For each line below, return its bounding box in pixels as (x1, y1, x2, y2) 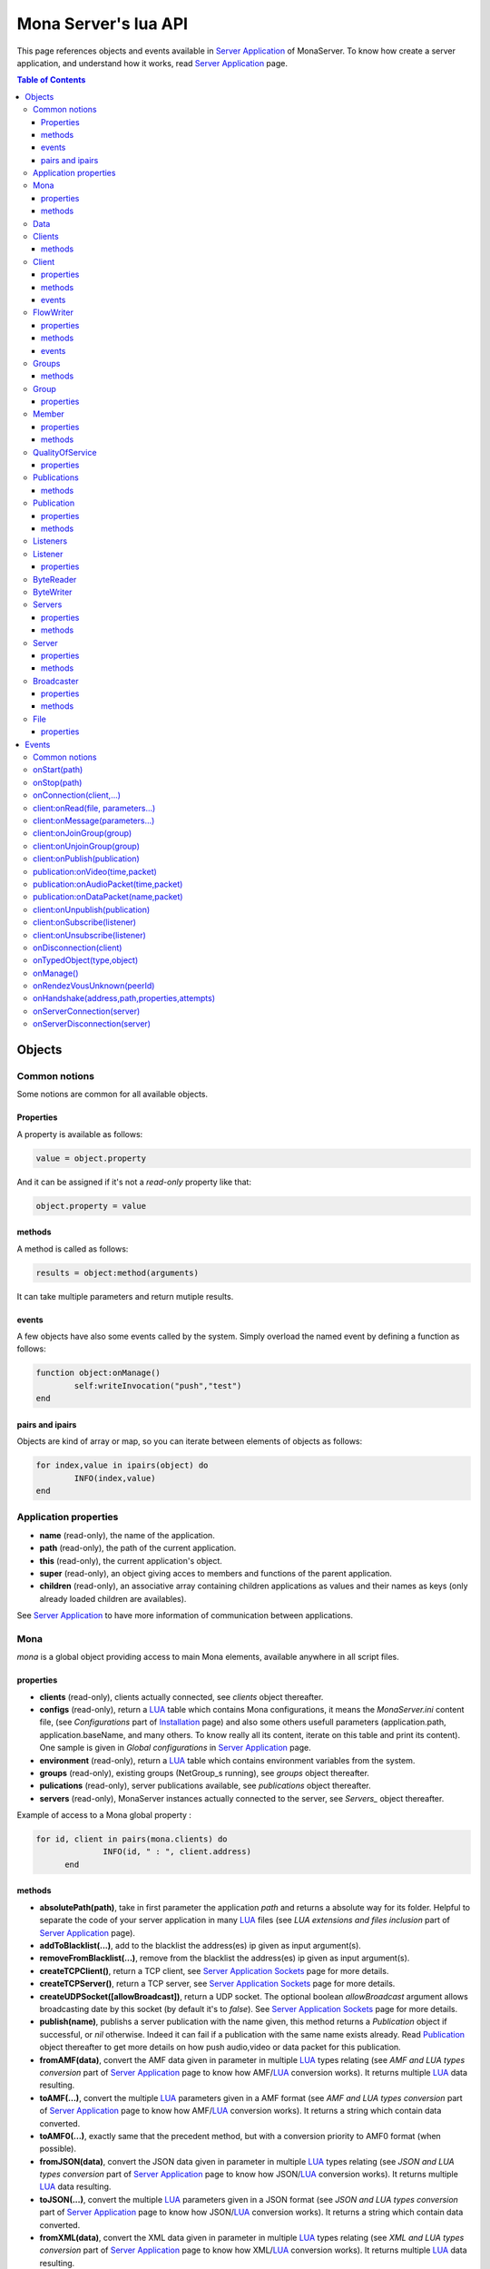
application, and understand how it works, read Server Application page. (16, 57, 288, 68)
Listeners (33, 535, 68, 546)
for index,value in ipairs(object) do (35, 1460, 209, 1470)
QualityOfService (33, 447, 97, 457)
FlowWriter (33, 307, 74, 318)
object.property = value (35, 1201, 147, 1211)
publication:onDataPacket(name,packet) (33, 891, 183, 902)
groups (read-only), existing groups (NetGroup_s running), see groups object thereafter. (39, 1767, 369, 1778)
